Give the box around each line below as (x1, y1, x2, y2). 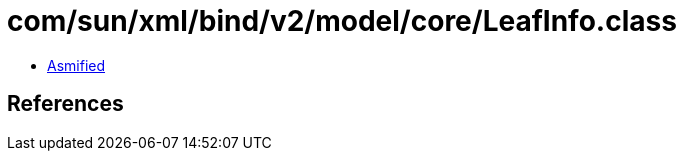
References (7, 91, 124, 117)
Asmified (47, 56, 106, 74)
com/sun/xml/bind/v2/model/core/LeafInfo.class (7, 4, 677, 38)
